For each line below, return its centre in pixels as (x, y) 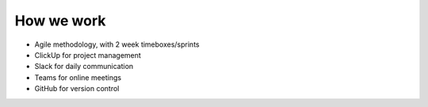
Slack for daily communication (84, 67)
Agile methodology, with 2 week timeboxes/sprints (117, 44)
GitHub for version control (77, 89)
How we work (60, 21)
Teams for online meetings (78, 77)
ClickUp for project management (88, 55)
